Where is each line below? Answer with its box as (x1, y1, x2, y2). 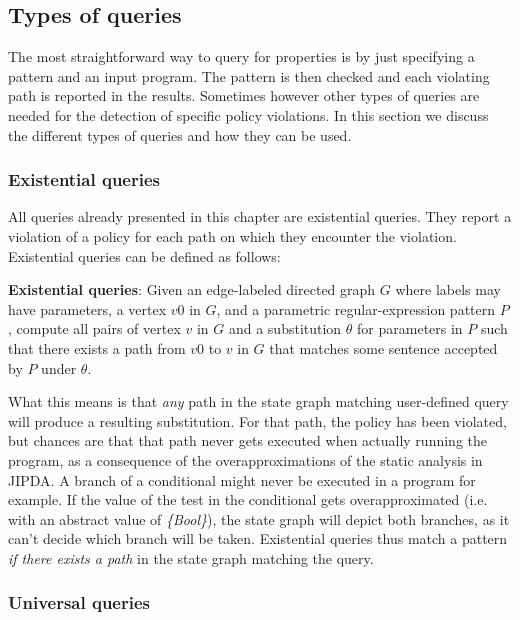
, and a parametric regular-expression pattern (216, 298, 496, 319)
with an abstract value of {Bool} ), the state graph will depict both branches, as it (8, 508, 510, 529)
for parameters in (357, 318, 463, 339)
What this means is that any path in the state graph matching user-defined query (8, 391, 509, 412)
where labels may (395, 279, 501, 300)
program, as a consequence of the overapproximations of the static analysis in (8, 449, 483, 470)
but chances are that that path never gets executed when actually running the (8, 430, 487, 451)
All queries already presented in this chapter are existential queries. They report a (8, 206, 512, 227)
